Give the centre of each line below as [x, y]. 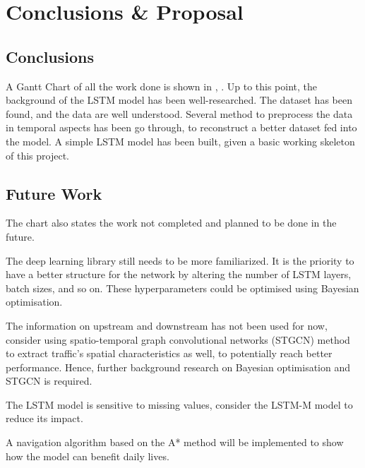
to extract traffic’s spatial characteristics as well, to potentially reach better [169, 353]
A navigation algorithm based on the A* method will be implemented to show [175, 442]
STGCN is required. [49, 381]
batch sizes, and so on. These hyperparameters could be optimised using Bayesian [182, 288]
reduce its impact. [44, 418]
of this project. [37, 155]
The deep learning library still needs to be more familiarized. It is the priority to [180, 260]
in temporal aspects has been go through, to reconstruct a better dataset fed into [181, 127]
